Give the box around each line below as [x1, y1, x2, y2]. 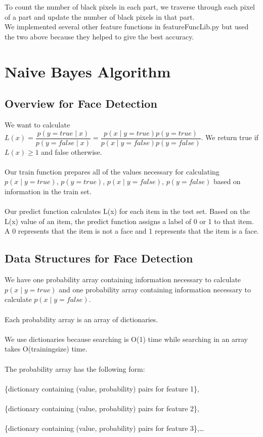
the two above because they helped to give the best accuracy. [5, 31, 194, 41]
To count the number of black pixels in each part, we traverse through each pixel [5, 2, 255, 12]
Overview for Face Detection [5, 96, 157, 111]
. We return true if [201, 132, 258, 143]
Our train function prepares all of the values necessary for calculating [5, 166, 220, 177]
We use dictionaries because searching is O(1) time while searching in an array [5, 333, 248, 344]
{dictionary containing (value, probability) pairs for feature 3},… [5, 423, 204, 433]
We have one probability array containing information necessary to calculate [5, 274, 241, 285]
